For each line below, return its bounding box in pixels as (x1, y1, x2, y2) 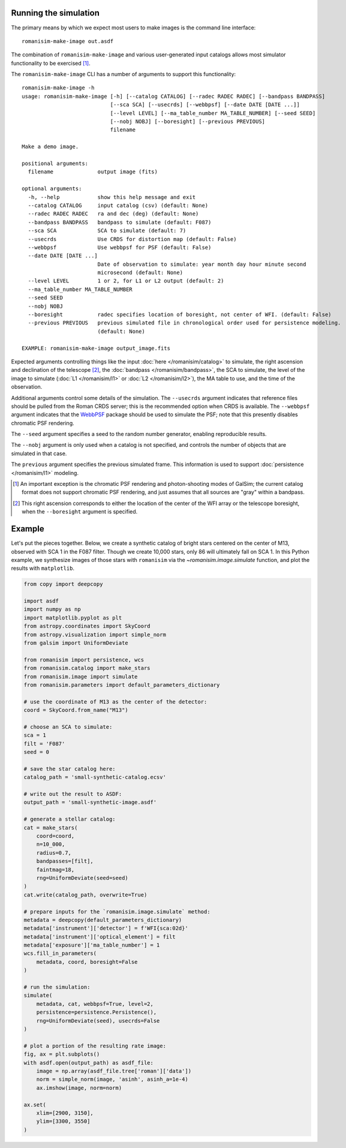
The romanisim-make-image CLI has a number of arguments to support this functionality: (11, 71, 236, 78)
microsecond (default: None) (97, 269, 183, 276)
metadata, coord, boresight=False (36, 958, 138, 965)
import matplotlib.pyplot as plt (23, 614, 122, 621)
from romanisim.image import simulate (23, 673, 138, 680)
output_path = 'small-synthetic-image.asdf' (23, 799, 157, 806)
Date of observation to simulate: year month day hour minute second (97, 261, 306, 268)
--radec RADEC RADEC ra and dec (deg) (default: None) (28, 211, 199, 217)
